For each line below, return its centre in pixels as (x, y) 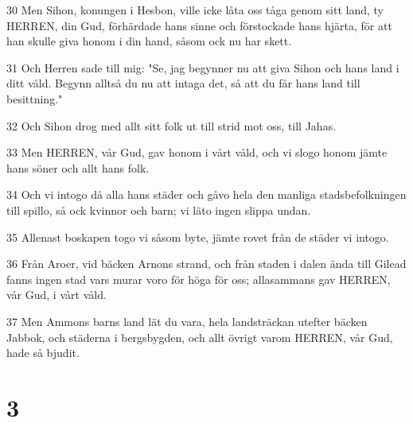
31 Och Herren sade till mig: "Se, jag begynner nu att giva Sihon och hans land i (203, 67)
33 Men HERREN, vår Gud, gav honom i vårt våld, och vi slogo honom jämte (197, 152)
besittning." (35, 98)
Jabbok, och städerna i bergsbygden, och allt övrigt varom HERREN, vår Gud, (200, 337)
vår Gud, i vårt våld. (56, 295)
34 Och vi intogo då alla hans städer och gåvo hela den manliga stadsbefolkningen (206, 194)
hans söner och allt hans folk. (78, 167)
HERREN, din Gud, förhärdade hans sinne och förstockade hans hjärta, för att (199, 25)
